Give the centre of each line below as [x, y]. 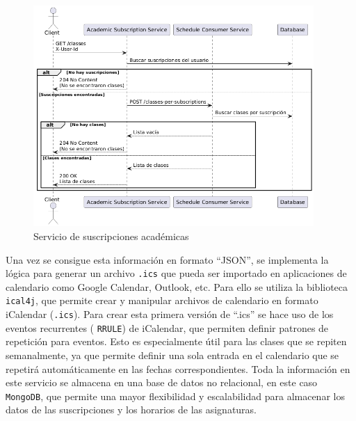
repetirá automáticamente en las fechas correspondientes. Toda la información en [178, 368]
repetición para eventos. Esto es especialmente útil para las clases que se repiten [176, 341]
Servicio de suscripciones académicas [111, 236]
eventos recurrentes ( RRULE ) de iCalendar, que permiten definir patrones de [167, 327]
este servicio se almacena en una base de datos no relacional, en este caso [162, 382]
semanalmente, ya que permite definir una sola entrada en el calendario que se [172, 355]
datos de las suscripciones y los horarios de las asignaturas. [131, 410]
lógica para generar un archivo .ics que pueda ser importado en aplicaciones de [176, 273]
